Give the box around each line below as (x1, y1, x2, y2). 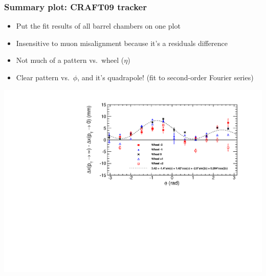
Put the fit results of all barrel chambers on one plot (16, 20, 181, 31)
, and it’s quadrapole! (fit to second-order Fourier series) (77, 72, 254, 82)
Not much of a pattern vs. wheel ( (16, 55, 124, 65)
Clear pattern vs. (16, 72, 70, 82)
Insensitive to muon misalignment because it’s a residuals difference (16, 37, 228, 48)
